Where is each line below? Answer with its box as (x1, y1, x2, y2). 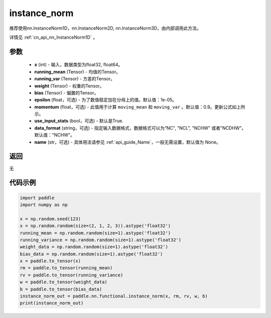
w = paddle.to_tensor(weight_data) (20, 279, 107, 285)
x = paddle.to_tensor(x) (20, 258, 81, 264)
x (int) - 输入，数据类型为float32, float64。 (34, 62, 123, 68)
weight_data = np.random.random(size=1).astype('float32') (20, 244, 168, 250)
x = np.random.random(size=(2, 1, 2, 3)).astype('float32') (20, 223, 171, 229)
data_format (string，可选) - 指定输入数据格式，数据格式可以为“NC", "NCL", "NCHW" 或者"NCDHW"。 (34, 125, 246, 131)
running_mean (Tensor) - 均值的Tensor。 (34, 68, 120, 75)
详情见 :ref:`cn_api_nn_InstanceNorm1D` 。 (9, 34, 98, 40)
